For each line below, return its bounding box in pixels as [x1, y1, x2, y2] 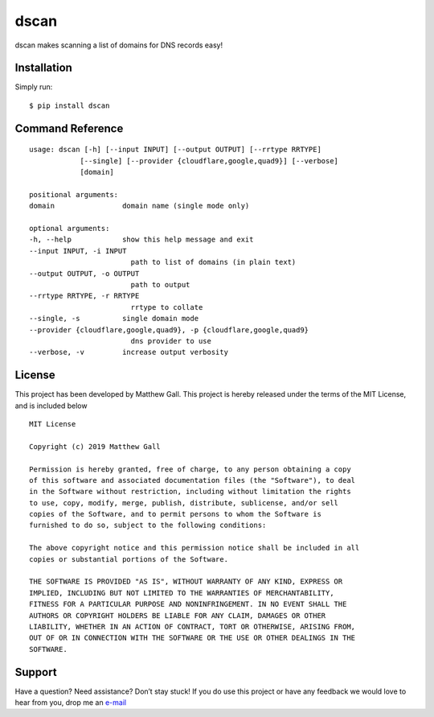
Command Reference [14, 122, 124, 135]
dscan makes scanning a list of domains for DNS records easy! [14, 40, 223, 50]
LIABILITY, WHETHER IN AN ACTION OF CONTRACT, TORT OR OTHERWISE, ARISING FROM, [29, 622, 356, 631]
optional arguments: [29, 224, 110, 233]
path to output [130, 280, 190, 289]
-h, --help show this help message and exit [29, 235, 254, 245]
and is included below [14, 401, 88, 410]
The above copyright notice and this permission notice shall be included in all [29, 543, 360, 553]
